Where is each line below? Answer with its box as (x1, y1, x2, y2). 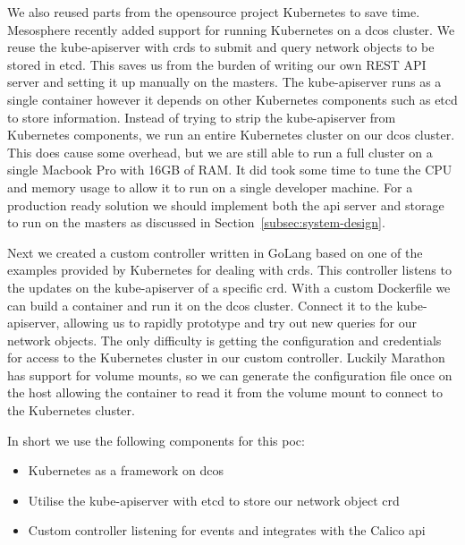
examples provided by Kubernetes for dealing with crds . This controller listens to (7, 260, 452, 279)
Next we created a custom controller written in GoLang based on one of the (7, 243, 423, 261)
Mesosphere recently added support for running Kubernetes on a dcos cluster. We (7, 20, 455, 38)
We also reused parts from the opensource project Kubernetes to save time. (7, 3, 420, 21)
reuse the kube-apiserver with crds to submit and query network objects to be (7, 38, 435, 56)
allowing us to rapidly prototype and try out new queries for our (63, 313, 417, 332)
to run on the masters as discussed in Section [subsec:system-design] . (7, 213, 385, 232)
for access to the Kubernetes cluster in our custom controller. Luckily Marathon (7, 348, 445, 367)
